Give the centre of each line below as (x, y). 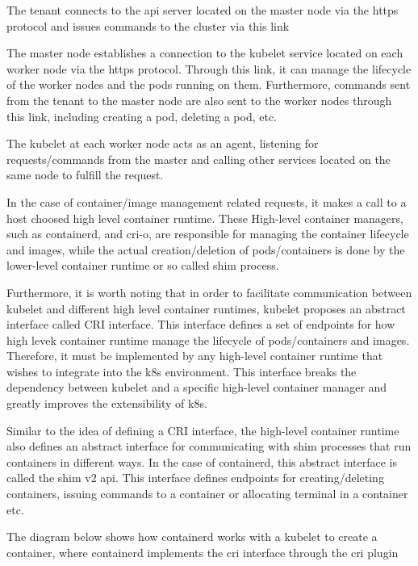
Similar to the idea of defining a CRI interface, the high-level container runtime (203, 430)
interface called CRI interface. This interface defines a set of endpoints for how (201, 324)
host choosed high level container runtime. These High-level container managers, (205, 218)
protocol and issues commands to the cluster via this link (148, 25)
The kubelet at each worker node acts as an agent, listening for (163, 143)
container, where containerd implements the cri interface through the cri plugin (203, 552)
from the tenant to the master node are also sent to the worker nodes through (199, 100)
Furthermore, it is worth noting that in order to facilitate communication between (209, 292)
